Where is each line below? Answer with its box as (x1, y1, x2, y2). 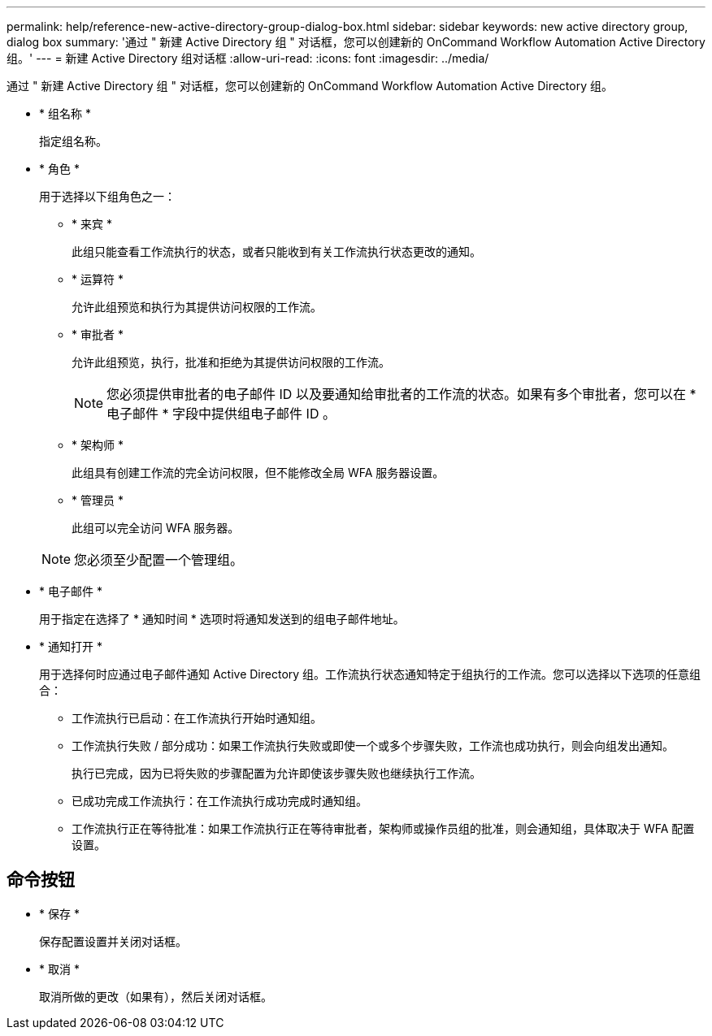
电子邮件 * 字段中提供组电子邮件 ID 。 (106, 405, 336, 422)
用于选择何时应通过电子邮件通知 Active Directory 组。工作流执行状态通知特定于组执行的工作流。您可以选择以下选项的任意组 (39, 667, 701, 681)
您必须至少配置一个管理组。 (74, 552, 244, 568)
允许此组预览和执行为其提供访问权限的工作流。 (72, 300, 322, 314)
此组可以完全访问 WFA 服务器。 (72, 521, 240, 535)
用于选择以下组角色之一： (39, 189, 176, 203)
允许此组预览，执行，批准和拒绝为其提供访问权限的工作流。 (72, 355, 390, 369)
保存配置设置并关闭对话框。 (39, 934, 187, 948)
